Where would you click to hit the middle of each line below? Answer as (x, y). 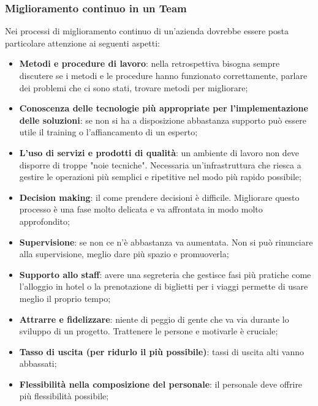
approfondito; (44, 221)
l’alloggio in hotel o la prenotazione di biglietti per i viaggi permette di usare (164, 286)
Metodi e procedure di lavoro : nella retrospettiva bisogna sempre (150, 63)
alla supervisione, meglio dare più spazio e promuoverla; (124, 254)
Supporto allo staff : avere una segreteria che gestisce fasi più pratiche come (165, 274)
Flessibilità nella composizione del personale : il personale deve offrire (161, 384)
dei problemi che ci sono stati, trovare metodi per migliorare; (134, 87)
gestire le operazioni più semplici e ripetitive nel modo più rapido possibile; (160, 177)
